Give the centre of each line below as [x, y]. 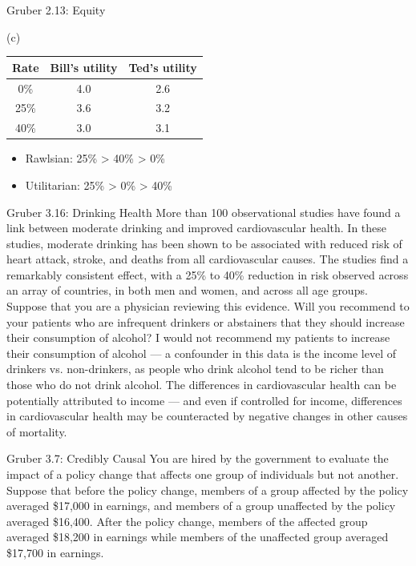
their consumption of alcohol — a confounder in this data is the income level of [202, 353]
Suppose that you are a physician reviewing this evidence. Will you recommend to [208, 306]
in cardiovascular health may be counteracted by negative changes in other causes [207, 416]
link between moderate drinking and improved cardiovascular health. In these [197, 228]
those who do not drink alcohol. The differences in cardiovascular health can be [202, 385]
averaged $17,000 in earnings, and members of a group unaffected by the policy [201, 506]
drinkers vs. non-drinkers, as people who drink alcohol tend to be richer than [195, 369]
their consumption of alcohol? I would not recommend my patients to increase [198, 337]
